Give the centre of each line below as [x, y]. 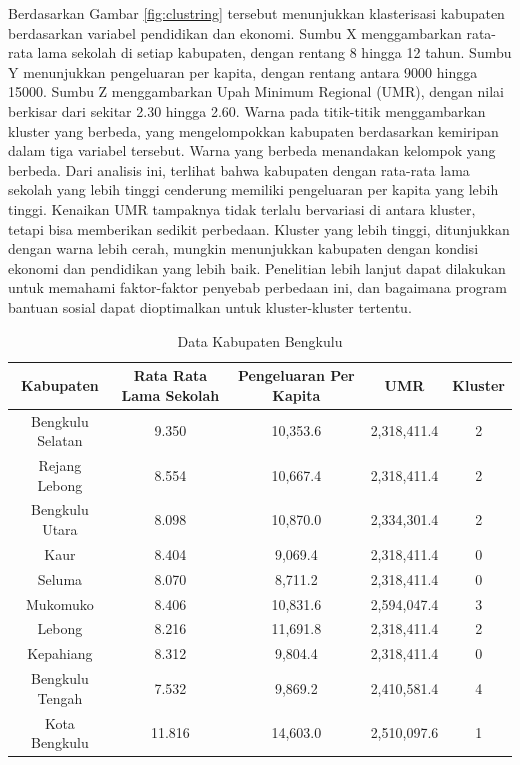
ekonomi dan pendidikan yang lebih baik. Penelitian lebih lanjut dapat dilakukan [257, 267]
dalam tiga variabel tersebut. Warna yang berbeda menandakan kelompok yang [252, 150]
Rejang [60, 464]
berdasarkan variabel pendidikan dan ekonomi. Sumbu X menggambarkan [235, 32]
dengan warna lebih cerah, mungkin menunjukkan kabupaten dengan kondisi [243, 248]
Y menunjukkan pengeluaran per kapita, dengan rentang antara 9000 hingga [243, 71]
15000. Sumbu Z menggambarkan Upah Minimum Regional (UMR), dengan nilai [256, 91]
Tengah [60, 697]
